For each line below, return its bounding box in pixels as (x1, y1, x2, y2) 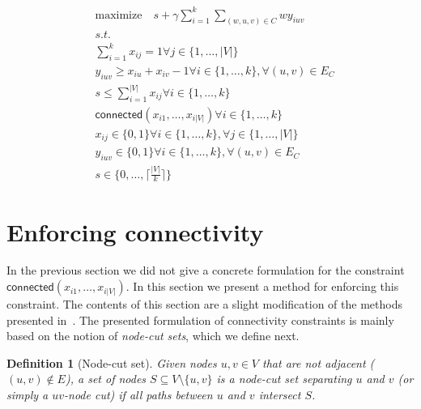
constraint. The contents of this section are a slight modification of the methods (6, 296, 402, 313)
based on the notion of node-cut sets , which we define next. (6, 327, 300, 344)
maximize (95, 9, 142, 21)
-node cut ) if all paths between (64, 386, 213, 403)
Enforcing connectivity (6, 215, 264, 248)
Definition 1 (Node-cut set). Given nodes (6, 354, 217, 371)
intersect (258, 386, 301, 403)
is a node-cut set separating (216, 370, 352, 387)
